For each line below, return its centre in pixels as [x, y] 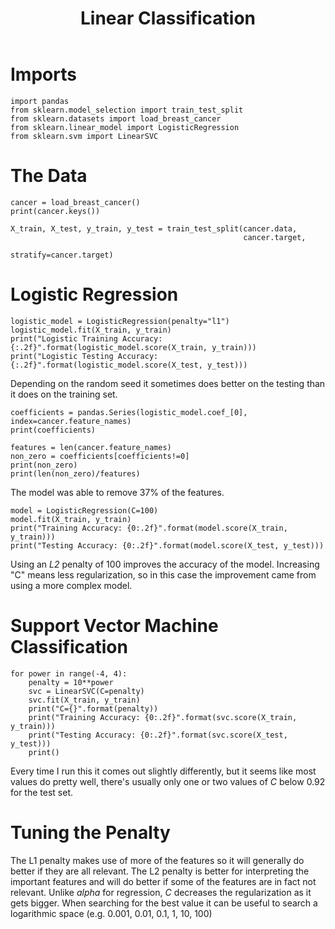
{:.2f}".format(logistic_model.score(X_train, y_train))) [133, 347]
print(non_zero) [44, 465]
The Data [49, 176]
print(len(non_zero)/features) [75, 473]
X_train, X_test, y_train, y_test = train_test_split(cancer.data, [154, 228]
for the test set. [42, 792]
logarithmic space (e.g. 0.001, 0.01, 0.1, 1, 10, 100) [111, 913]
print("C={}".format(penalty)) [93, 708]
